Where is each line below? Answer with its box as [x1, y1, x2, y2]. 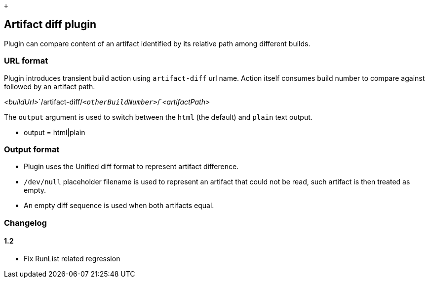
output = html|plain [24, 128, 85, 137]
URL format [4, 56, 48, 66]
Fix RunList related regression [24, 254, 120, 263]
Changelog [4, 217, 47, 228]
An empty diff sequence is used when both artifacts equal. [24, 201, 214, 210]
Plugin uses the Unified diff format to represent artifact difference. [24, 162, 239, 171]
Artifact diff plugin [4, 18, 96, 31]
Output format [4, 144, 60, 154]
